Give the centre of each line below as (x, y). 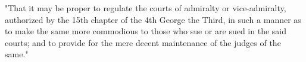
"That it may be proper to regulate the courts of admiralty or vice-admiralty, (146, 8)
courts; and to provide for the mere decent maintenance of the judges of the (143, 42)
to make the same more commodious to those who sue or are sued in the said (146, 31)
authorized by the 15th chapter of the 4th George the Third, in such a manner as (153, 19)
